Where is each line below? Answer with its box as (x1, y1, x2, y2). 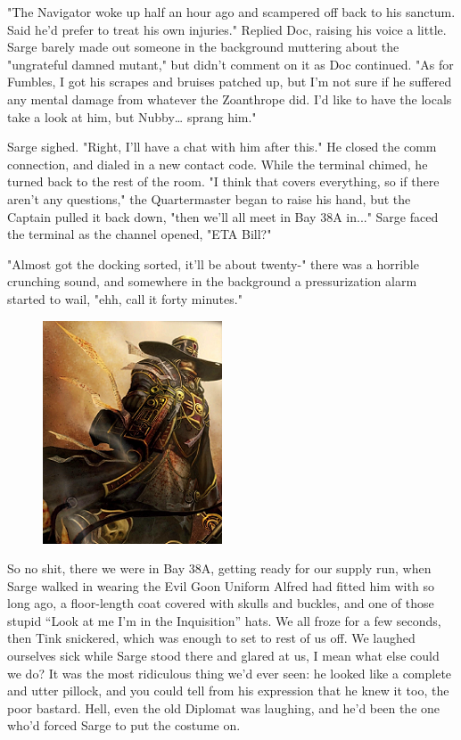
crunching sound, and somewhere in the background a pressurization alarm (7, 272, 417, 291)
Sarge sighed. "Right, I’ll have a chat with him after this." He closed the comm (7, 137, 437, 156)
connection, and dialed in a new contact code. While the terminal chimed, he (7, 154, 428, 173)
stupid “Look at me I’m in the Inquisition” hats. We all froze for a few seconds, (7, 611, 441, 629)
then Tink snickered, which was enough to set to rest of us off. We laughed (7, 629, 416, 647)
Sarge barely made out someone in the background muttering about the (7, 37, 399, 56)
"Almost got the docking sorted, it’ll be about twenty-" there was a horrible (7, 254, 419, 273)
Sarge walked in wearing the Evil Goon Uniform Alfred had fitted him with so (7, 576, 434, 595)
